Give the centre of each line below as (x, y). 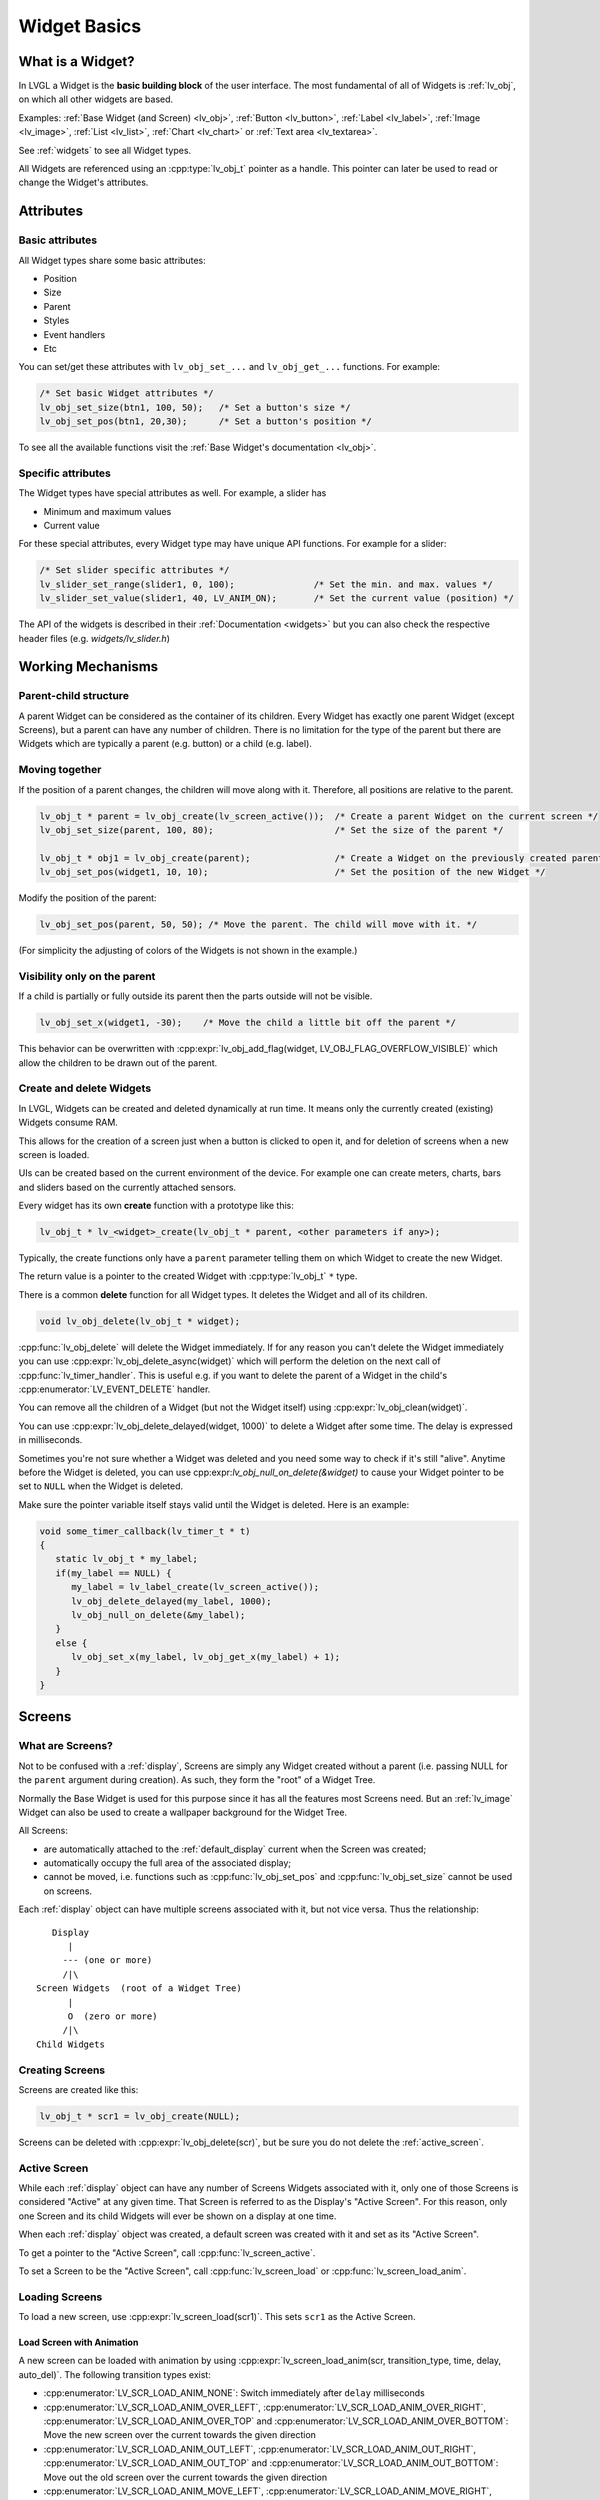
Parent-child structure (74, 696)
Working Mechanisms (88, 666)
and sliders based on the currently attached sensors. (127, 1187)
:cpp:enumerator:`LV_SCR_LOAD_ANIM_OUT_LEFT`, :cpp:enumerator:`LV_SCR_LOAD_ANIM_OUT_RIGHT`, (260, 2449)
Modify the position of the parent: (87, 898)
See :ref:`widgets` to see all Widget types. (105, 150)
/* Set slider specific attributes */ (134, 570)
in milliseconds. (50, 1440)
